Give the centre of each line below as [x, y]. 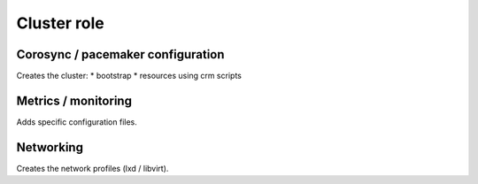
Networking [50, 147]
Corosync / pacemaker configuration [120, 54]
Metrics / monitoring [74, 100]
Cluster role [61, 23]
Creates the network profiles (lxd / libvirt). [93, 168]
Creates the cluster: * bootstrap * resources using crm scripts [129, 76]
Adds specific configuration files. [77, 122]
